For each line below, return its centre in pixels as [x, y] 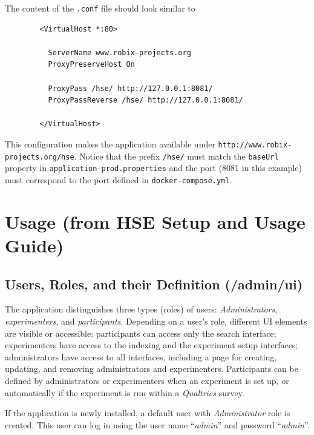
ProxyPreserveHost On [91, 65]
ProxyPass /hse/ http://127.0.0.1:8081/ [130, 88]
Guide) [34, 245]
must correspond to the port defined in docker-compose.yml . [119, 179]
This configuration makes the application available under [110, 144]
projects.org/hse [40, 157]
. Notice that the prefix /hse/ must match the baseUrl [176, 156]
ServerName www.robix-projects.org [119, 52]
